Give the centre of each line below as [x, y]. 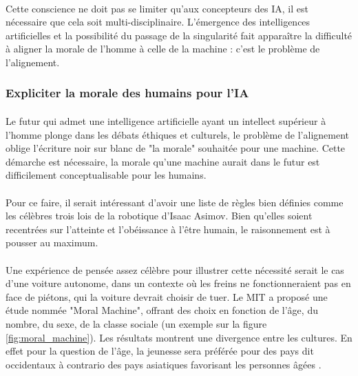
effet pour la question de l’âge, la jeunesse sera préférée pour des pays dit [160, 351]
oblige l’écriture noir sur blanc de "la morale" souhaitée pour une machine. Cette [176, 148]
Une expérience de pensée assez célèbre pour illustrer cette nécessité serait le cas [175, 269]
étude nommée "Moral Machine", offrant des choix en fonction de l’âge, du [162, 310]
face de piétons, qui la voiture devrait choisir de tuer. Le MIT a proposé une [167, 296]
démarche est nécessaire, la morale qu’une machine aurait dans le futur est [163, 161]
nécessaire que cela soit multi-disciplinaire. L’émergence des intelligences [158, 22]
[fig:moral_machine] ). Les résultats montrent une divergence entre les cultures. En [179, 337]
